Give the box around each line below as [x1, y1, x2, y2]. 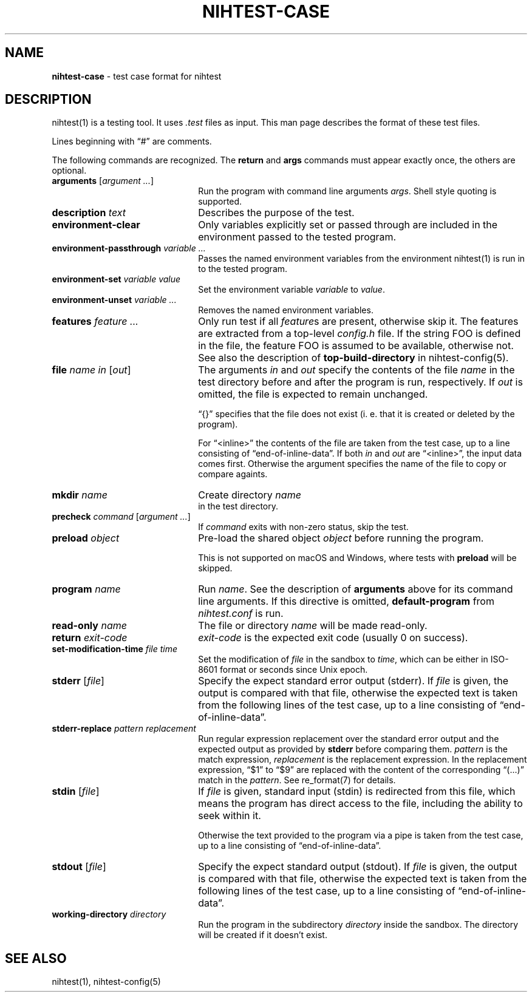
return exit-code [52, 631, 128, 644]
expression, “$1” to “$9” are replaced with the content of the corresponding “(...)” [198, 764, 524, 775]
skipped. [198, 563, 233, 574]
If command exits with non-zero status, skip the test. [198, 522, 409, 533]
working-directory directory [52, 909, 166, 920]
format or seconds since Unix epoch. [219, 664, 368, 675]
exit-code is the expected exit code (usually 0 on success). [198, 631, 468, 644]
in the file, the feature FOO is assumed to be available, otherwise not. [198, 339, 514, 352]
